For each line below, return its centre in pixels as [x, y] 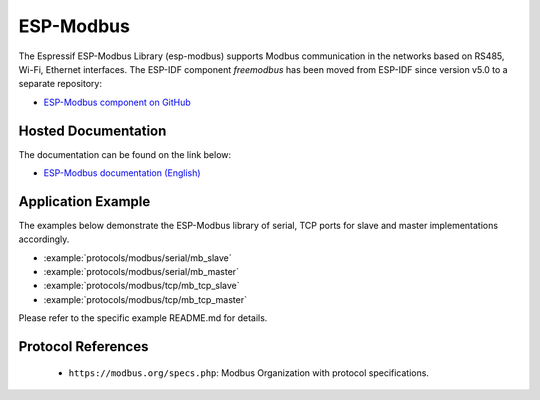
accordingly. [44, 239]
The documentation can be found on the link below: [125, 154]
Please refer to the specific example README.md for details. [143, 318]
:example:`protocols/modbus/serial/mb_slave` [137, 257]
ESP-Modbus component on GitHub [117, 102]
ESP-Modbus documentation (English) [122, 173]
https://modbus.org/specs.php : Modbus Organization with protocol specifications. [249, 372]
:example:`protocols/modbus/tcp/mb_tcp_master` [145, 299]
